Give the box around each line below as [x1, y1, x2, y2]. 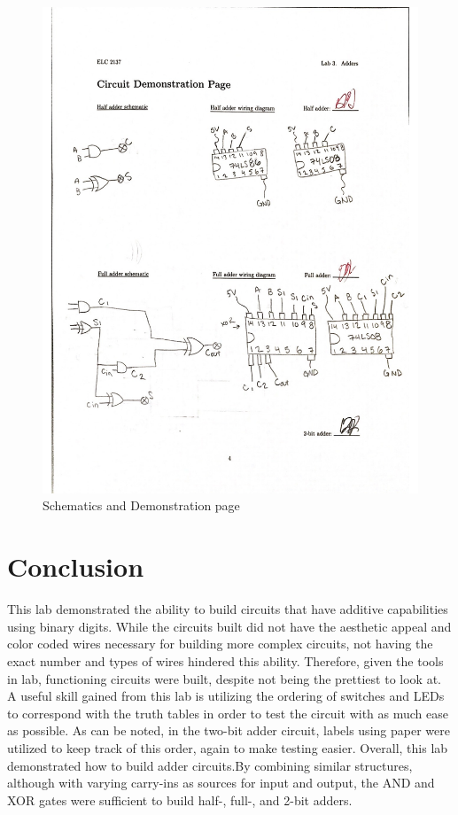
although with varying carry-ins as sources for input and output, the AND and [7, 773, 435, 792]
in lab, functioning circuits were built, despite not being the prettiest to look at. [7, 669, 441, 687]
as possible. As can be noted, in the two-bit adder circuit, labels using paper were [7, 721, 450, 740]
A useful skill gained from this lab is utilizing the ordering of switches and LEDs [7, 687, 445, 705]
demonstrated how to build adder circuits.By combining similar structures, [7, 756, 413, 774]
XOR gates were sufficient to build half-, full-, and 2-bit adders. [7, 790, 353, 809]
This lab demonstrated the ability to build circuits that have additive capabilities [7, 600, 448, 618]
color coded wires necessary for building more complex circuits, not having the [7, 634, 433, 653]
